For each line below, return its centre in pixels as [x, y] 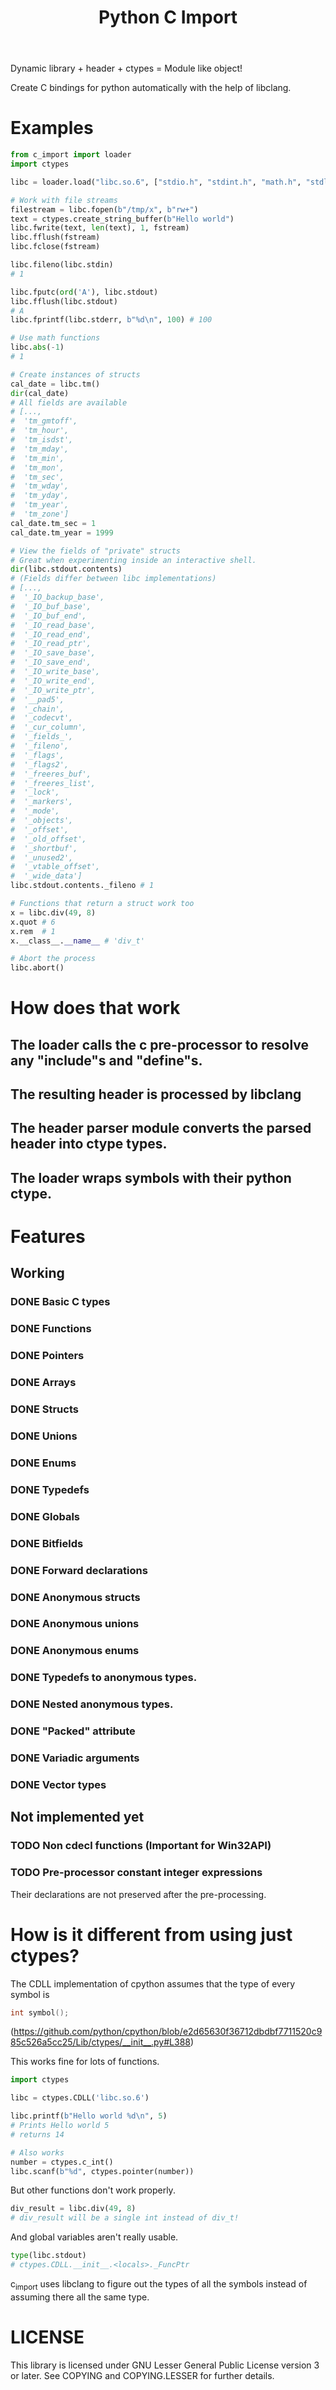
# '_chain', [37, 709]
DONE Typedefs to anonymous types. [104, 1678]
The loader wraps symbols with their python [151, 1177]
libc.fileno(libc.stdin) [62, 265]
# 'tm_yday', [40, 496]
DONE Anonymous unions [75, 1624]
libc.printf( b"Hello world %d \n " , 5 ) [89, 2116]
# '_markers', [42, 802]
